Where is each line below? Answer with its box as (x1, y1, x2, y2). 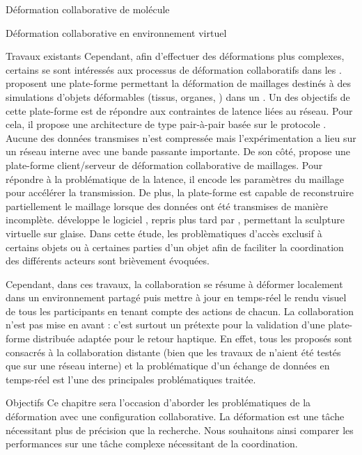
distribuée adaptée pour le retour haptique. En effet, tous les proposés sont (33, 331, 352, 346)
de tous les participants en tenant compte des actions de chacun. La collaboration (6, 303, 354, 318)
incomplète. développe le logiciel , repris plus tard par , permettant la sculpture (6, 212, 345, 227)
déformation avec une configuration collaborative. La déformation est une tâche (6, 409, 345, 424)
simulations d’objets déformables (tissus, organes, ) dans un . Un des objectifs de (6, 89, 350, 104)
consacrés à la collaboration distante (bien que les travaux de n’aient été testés (6, 344, 341, 359)
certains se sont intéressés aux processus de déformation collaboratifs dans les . (6, 62, 342, 77)
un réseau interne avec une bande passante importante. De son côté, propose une (6, 144, 350, 159)
